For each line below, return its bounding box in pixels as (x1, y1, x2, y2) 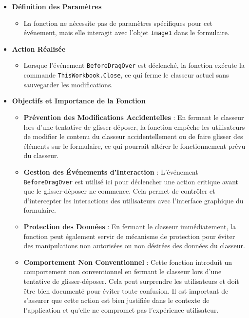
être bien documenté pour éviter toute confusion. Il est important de (23, 285, 229, 296)
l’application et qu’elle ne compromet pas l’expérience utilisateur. (23, 304, 219, 315)
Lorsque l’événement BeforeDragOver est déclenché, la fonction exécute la (23, 60, 245, 70)
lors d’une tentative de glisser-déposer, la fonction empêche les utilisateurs (23, 121, 245, 132)
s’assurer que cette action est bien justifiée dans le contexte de (23, 295, 210, 305)
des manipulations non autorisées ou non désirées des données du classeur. (23, 240, 245, 251)
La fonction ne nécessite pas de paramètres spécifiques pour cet (23, 18, 212, 28)
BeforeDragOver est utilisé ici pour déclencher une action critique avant (23, 176, 238, 186)
